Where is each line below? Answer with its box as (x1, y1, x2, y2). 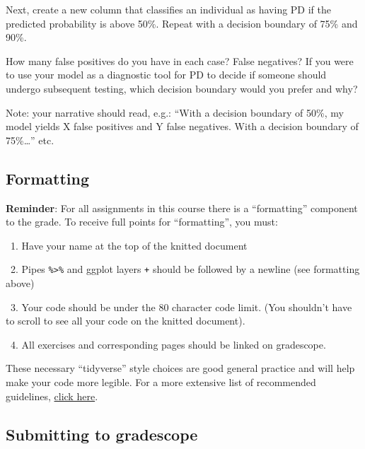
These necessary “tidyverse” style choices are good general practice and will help (6, 361, 355, 375)
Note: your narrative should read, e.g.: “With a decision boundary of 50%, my (6, 105, 344, 119)
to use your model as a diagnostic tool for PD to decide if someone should (6, 67, 327, 82)
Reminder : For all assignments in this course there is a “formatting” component (6, 200, 358, 215)
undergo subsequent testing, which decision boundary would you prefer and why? (6, 81, 358, 95)
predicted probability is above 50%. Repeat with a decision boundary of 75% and (6, 16, 358, 30)
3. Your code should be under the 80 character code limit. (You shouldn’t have (10, 299, 352, 314)
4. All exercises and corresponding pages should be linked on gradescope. (10, 337, 326, 351)
